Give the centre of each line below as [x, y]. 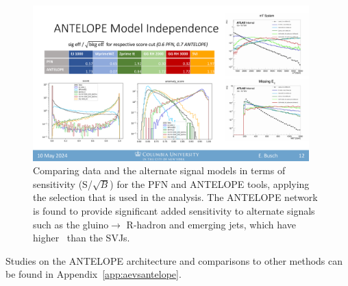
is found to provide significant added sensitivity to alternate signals [174, 210]
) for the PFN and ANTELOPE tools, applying [210, 183]
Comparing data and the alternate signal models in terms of [159, 170]
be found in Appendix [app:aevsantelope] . [94, 274]
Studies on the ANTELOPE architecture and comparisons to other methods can [174, 260]
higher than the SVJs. [82, 238]
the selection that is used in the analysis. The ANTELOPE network [175, 197]
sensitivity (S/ [63, 183]
